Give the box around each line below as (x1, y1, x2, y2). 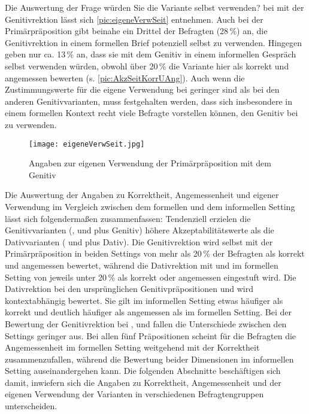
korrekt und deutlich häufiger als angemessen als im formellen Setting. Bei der (5, 306, 292, 318)
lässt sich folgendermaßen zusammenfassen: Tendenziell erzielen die (5, 212, 251, 224)
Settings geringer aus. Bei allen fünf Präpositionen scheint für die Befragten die (5, 329, 296, 342)
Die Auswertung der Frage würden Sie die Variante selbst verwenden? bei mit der (5, 1, 304, 13)
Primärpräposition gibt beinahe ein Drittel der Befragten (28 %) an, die (5, 25, 268, 37)
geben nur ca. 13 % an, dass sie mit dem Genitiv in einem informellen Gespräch (5, 48, 296, 60)
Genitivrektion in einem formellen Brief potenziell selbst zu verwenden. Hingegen (5, 36, 302, 48)
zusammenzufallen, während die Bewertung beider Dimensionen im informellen (5, 352, 294, 365)
